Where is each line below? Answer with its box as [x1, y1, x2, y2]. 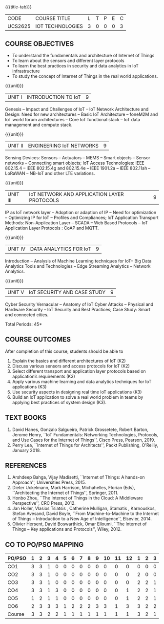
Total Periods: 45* [5, 322, 42, 327]
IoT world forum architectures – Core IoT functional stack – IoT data [5, 117, 141, 122]
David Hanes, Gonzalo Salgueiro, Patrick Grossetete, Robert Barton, [12, 427, 149, 432]
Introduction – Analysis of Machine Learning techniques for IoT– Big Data [5, 258, 152, 264]
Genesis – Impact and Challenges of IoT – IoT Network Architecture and [5, 107, 149, 112]
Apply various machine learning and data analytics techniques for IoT [12, 378, 152, 385]
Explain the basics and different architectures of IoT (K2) [12, 358, 126, 364]
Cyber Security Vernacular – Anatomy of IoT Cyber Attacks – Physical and [5, 301, 154, 307]
